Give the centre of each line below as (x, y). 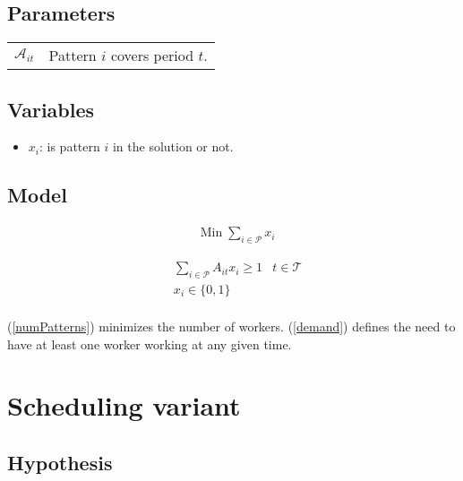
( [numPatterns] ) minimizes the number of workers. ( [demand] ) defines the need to (231, 326)
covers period (152, 56)
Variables (51, 109)
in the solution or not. (173, 146)
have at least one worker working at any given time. (150, 344)
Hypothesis (60, 462)
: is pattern (69, 146)
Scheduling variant (124, 405)
